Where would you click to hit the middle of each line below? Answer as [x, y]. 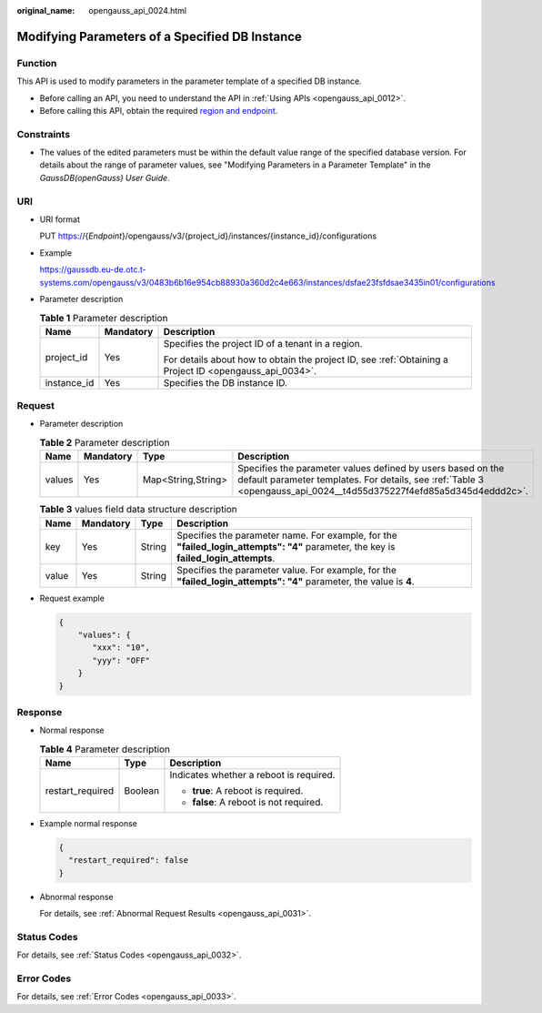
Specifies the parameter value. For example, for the [287, 570]
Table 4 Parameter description [105, 749]
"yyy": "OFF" [121, 660]
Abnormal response [76, 897]
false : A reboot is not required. [258, 803]
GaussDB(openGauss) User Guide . [105, 177]
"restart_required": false [129, 861]
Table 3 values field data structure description [139, 510]
